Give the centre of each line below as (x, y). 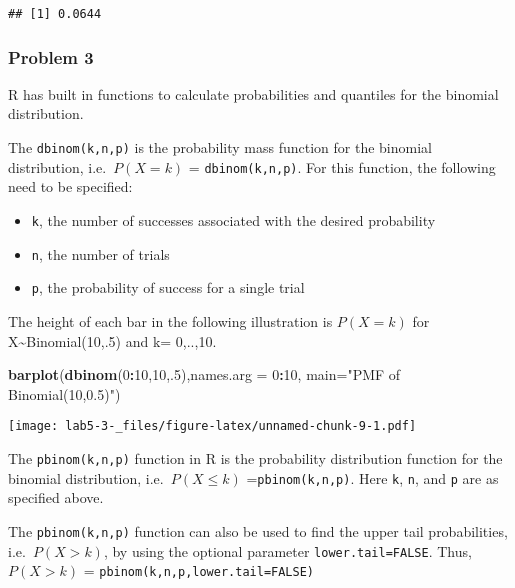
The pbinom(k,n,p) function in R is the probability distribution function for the (255, 457)
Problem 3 (51, 56)
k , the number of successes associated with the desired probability (233, 219)
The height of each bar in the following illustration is (170, 320)
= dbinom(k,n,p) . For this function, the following (342, 166)
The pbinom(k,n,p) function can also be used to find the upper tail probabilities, (258, 530)
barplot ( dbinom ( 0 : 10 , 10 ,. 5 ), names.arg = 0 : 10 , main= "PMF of (204, 374)
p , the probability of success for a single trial (168, 287)
